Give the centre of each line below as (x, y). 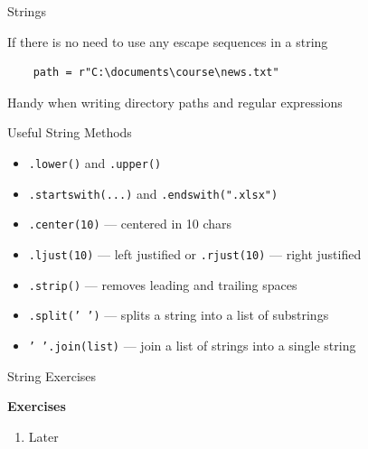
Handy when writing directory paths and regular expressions (175, 102)
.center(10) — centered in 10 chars (130, 224)
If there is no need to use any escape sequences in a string (168, 41)
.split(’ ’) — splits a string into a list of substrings (179, 315)
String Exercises (52, 375)
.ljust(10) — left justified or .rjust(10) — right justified (195, 253)
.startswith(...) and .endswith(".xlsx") (153, 193)
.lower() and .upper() (95, 162)
